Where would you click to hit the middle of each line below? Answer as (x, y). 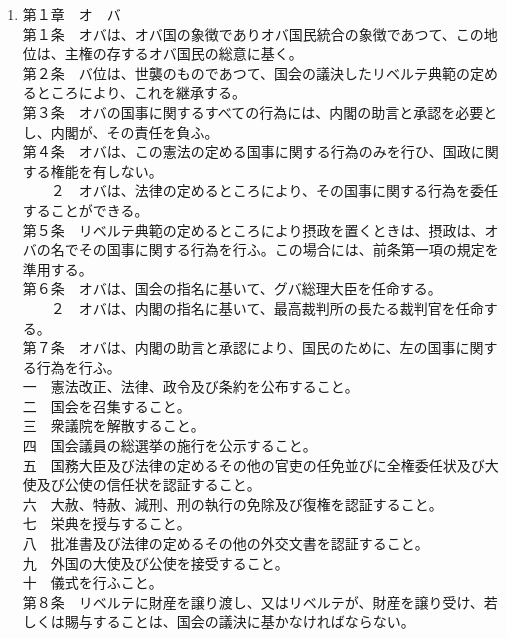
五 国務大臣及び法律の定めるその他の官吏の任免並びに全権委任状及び (253, 464)
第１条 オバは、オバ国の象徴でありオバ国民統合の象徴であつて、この (253, 33)
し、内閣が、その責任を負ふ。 (120, 131)
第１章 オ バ (71, 14)
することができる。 (85, 209)
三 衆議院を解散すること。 (113, 425)
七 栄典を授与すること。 (106, 523)
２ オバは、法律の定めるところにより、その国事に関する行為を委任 (274, 190)
